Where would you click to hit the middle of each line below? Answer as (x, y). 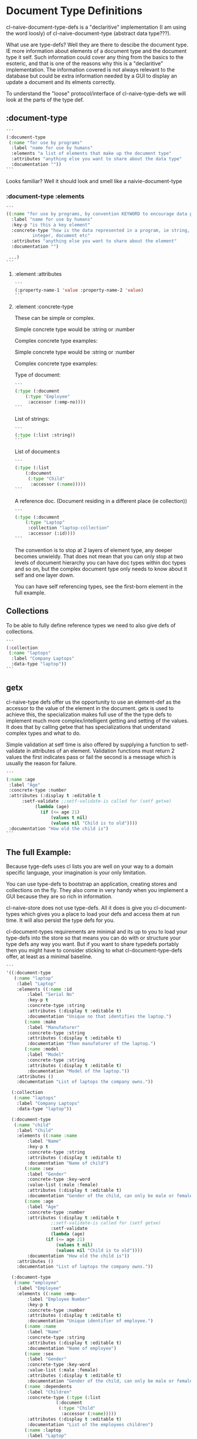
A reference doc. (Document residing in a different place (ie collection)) (101, 501)
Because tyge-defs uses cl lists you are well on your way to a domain (90, 866)
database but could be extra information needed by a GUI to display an (92, 76)
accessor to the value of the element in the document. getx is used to (90, 708)
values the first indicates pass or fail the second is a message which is (91, 757)
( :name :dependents (48, 1386)
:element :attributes (38, 273)
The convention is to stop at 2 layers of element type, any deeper (94, 550)
